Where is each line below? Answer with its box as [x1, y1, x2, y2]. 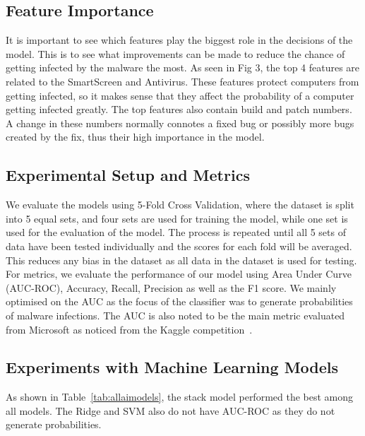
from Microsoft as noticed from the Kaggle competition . [6, 322, 253, 336]
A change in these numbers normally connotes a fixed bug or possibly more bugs [6, 115, 354, 130]
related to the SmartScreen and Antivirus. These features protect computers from [6, 73, 359, 88]
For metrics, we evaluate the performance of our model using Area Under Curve [6, 266, 352, 281]
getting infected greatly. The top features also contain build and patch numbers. [6, 102, 352, 117]
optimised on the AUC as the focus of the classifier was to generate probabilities [6, 294, 353, 309]
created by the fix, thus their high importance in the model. [6, 129, 265, 144]
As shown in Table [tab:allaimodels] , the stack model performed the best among [6, 389, 354, 404]
